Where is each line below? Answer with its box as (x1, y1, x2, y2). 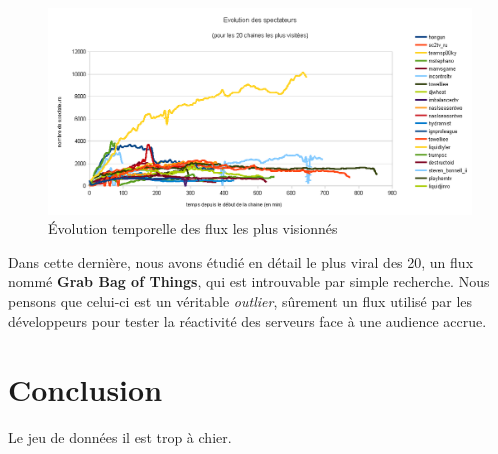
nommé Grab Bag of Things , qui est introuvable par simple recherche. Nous (8, 271, 490, 292)
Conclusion (8, 369, 163, 410)
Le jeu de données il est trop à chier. (8, 427, 232, 448)
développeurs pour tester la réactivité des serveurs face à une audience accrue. (8, 310, 487, 331)
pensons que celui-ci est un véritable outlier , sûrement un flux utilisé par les (8, 290, 473, 311)
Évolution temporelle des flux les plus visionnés (48, 218, 338, 239)
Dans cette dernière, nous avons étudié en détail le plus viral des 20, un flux (8, 251, 474, 272)
